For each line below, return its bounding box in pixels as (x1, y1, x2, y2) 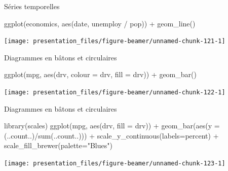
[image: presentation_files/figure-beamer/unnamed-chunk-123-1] (4, 160, 225, 167)
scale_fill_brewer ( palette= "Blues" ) (4, 140, 112, 151)
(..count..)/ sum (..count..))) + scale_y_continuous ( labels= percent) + (4, 130, 219, 141)
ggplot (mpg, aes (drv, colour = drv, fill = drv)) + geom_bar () (4, 69, 197, 80)
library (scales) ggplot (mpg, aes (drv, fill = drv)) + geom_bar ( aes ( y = (4, 120, 220, 131)
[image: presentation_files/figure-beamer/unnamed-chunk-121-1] (4, 38, 225, 45)
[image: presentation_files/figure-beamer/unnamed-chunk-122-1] (4, 89, 225, 96)
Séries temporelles (4, 1, 60, 11)
